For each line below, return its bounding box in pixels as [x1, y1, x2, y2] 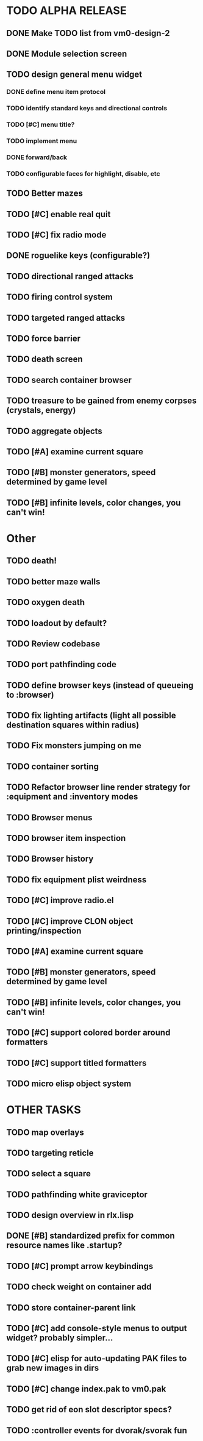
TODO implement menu [6, 137, 77, 145]
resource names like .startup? [6, 1240, 123, 1251]
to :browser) [6, 690, 54, 700]
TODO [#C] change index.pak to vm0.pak [6, 1384, 166, 1394]
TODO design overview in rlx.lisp [6, 1210, 134, 1220]
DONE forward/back [6, 153, 68, 162]
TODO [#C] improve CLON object [6, 916, 134, 926]
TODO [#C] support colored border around [6, 1028, 171, 1038]
